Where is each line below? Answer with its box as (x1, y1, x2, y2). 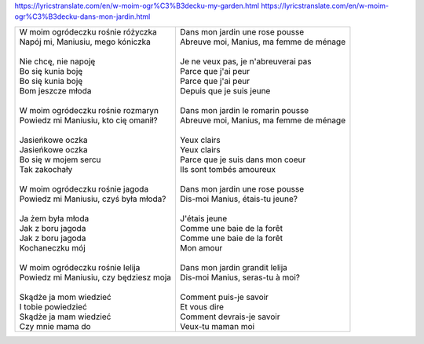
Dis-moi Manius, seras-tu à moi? (180, 272, 300, 283)
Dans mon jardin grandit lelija (180, 262, 288, 273)
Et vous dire (180, 301, 224, 312)
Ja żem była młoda (19, 213, 90, 224)
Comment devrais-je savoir (180, 311, 280, 322)
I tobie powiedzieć (19, 301, 88, 312)
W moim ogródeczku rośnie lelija (19, 262, 141, 273)
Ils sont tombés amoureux (180, 163, 276, 174)
